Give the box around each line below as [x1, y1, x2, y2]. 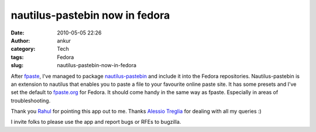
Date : [11, 29, 25, 36]
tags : [11, 53, 24, 61]
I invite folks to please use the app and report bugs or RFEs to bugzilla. [11, 119, 181, 126]
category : [11, 46, 36, 53]
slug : [11, 62, 23, 69]
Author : [11, 37, 30, 44]
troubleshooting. [11, 97, 51, 104]
